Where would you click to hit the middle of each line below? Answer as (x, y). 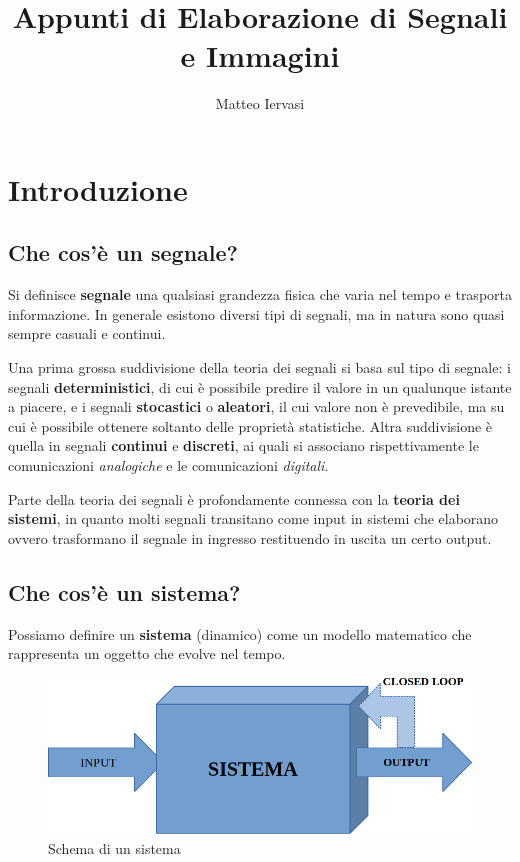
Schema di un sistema (114, 847)
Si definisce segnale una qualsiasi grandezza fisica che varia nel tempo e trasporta (260, 294)
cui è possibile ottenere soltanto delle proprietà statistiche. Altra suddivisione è (250, 425)
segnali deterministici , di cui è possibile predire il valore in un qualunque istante (260, 386)
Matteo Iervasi (260, 103)
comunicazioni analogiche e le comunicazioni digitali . (168, 465)
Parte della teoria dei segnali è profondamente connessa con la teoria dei (234, 498)
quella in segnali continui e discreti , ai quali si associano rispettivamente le (243, 445)
